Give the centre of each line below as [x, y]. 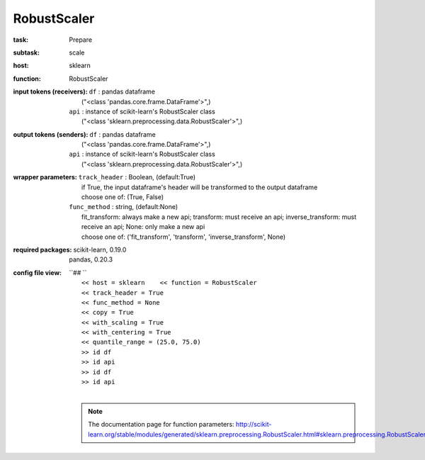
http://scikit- [254, 425]
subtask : [27, 52]
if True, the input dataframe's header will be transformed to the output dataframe [200, 187]
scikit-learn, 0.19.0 [100, 249]
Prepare [80, 40]
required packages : [42, 249]
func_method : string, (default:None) [124, 207]
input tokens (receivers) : [50, 91]
